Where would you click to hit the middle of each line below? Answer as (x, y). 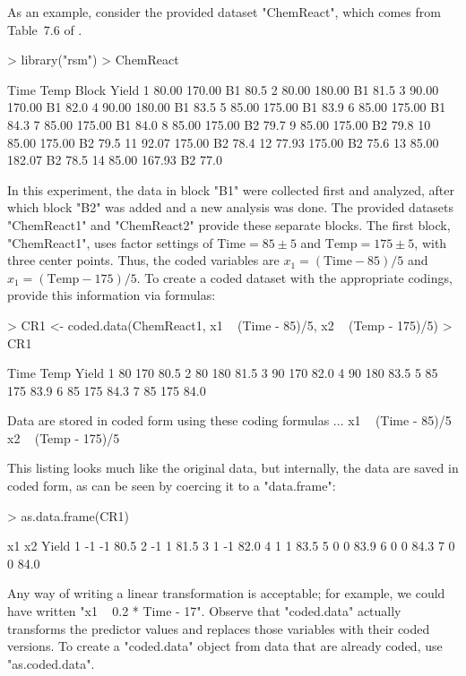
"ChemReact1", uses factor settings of (110, 242)
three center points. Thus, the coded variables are (143, 260)
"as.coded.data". (51, 663)
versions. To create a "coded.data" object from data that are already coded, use (225, 646)
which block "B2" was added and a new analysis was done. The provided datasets (231, 207)
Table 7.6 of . (45, 29)
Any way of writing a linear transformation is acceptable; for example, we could (226, 593)
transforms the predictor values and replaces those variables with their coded (219, 628)
